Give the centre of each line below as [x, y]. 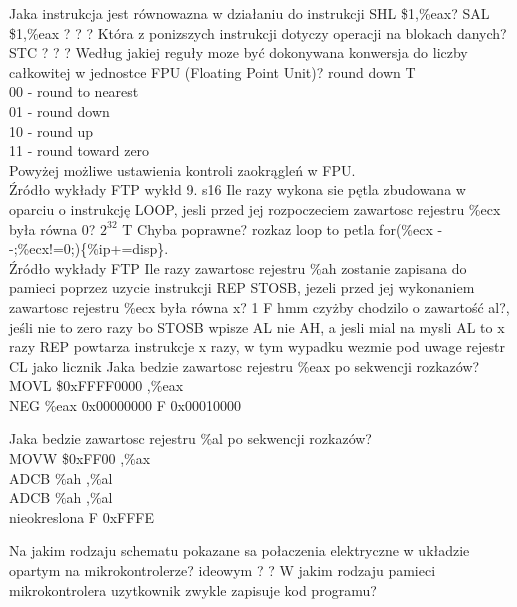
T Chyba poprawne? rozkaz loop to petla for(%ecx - [282, 228]
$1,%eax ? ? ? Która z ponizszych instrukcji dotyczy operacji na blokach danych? [258, 32]
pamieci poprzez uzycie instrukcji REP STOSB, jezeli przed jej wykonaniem [242, 287]
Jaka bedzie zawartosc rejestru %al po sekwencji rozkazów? [190, 438]
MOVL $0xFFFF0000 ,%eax [96, 385]
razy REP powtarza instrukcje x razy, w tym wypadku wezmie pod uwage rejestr [257, 346]
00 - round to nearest [74, 91]
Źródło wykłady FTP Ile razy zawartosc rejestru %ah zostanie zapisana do [238, 267]
